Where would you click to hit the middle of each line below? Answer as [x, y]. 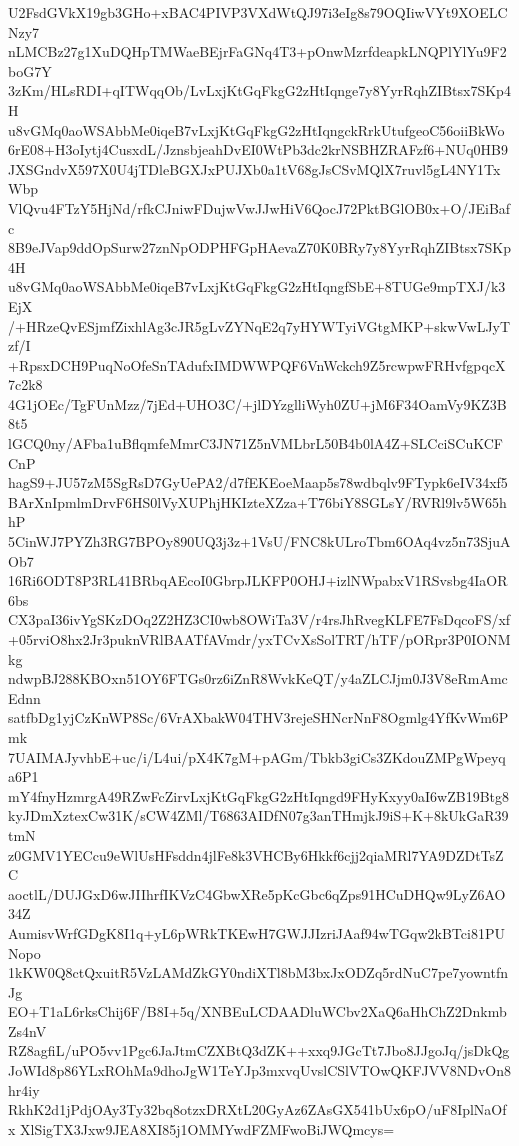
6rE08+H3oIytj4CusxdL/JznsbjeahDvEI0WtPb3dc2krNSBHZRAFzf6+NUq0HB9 [258, 149]
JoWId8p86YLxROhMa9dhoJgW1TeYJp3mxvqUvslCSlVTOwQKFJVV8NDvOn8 [259, 1070]
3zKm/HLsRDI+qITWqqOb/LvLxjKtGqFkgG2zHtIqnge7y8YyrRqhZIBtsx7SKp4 [259, 90]
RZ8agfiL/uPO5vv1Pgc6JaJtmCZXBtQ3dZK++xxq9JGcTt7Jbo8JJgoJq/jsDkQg [259, 1050]
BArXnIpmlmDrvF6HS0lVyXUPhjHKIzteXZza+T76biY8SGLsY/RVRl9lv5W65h [257, 501]
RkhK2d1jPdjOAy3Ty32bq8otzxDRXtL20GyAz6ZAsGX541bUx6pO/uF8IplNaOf [257, 1109]
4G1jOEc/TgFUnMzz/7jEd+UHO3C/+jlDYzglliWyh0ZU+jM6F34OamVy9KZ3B [257, 403]
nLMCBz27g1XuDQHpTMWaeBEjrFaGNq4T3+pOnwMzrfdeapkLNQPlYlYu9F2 [257, 51]
